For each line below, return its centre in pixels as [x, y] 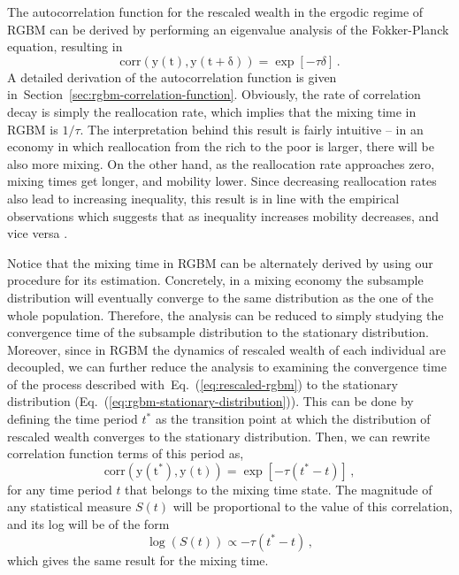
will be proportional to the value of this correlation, [313, 506]
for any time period [60, 489]
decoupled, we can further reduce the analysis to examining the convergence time [227, 367]
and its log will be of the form [88, 524]
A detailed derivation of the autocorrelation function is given [172, 77]
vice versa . [38, 233]
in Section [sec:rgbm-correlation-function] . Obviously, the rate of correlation [214, 94]
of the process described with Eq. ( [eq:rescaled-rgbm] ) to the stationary [203, 383]
